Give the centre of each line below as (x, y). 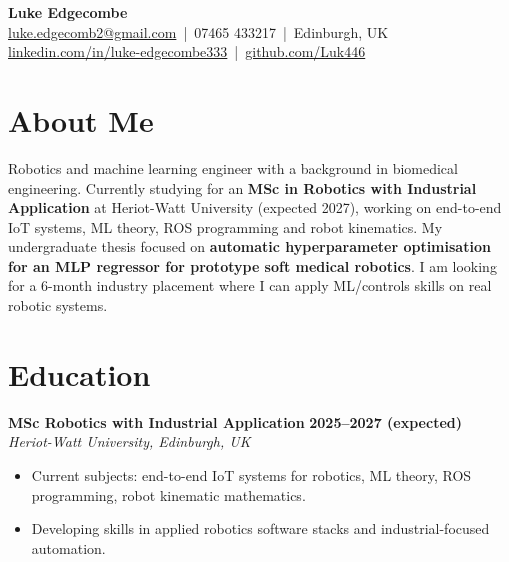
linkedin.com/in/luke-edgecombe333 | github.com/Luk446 (187, 51)
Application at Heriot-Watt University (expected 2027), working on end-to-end (255, 207)
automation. (68, 547)
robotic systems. (58, 305)
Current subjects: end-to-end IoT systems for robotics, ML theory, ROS (251, 474)
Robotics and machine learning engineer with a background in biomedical (233, 167)
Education (79, 373)
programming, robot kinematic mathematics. (168, 494)
